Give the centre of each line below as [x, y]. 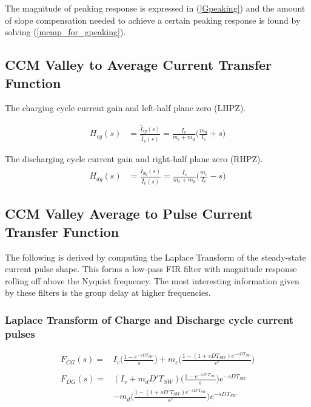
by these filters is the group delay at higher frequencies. [108, 292]
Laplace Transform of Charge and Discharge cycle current [149, 319]
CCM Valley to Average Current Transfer [139, 65]
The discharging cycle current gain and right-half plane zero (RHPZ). [134, 159]
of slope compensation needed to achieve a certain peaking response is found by [153, 20]
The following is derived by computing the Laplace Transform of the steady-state [155, 257]
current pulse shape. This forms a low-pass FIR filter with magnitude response [151, 269]
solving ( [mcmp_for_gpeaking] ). [65, 32]
